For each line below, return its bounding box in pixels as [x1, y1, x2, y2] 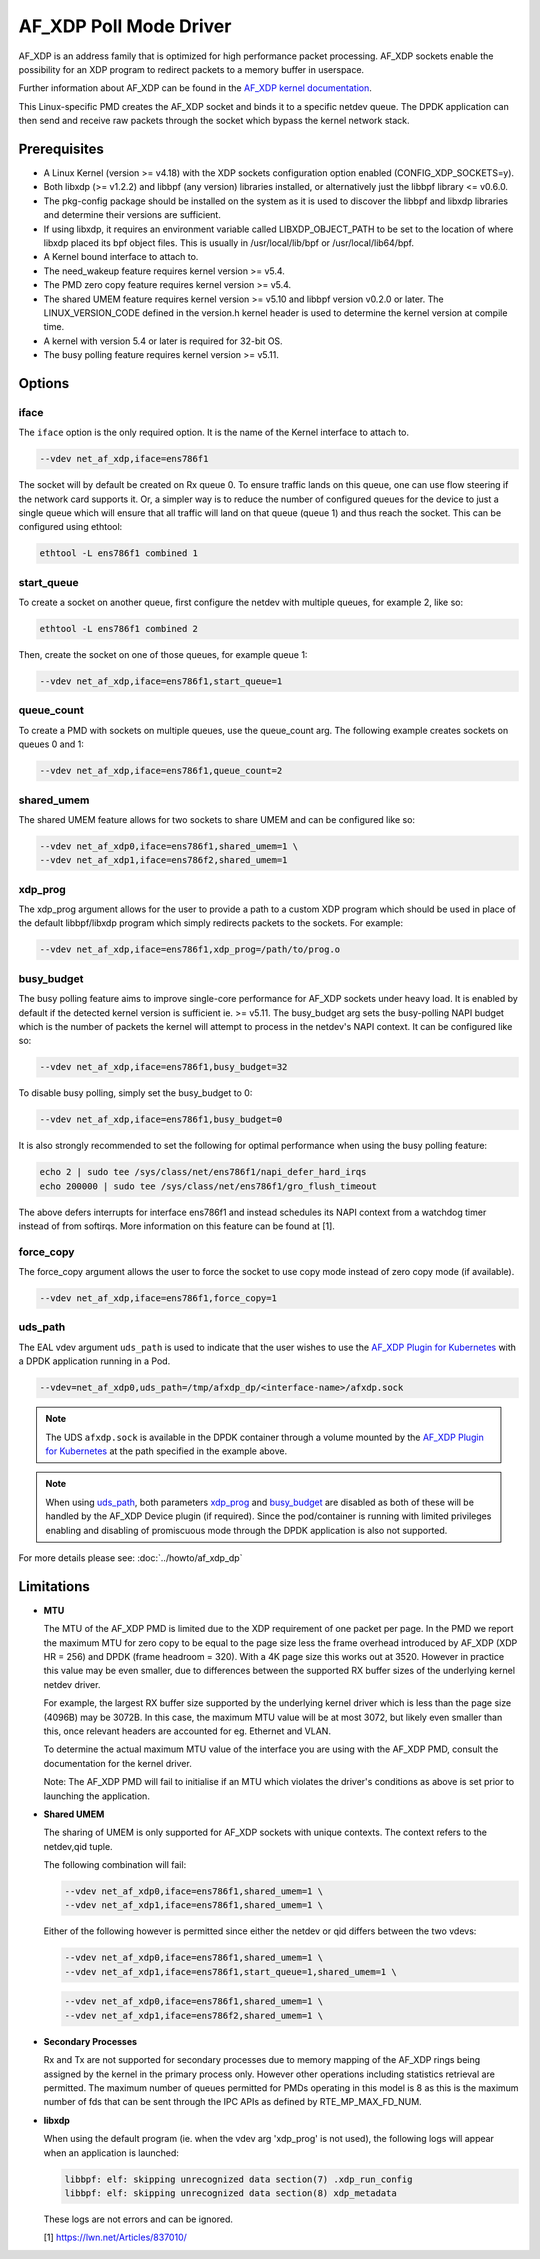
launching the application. [43, 1790, 150, 1802]
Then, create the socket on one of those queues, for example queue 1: [18, 649, 308, 661]
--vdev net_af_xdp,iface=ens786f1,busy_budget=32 [39, 1061, 288, 1073]
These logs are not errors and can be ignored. [43, 2213, 234, 2225]
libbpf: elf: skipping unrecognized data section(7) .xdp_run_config [64, 2173, 413, 2185]
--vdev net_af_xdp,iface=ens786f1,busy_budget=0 [39, 1114, 283, 1125]
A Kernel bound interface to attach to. [43, 251, 199, 263]
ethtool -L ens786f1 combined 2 [39, 623, 199, 635]
